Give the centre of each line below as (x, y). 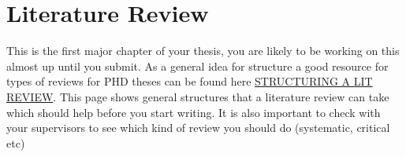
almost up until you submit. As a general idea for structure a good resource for (197, 66)
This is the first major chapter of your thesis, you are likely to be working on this (203, 51)
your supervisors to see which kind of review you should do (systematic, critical (198, 128)
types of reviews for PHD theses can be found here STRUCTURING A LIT (190, 81)
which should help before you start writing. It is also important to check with (194, 112)
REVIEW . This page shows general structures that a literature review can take (198, 96)
